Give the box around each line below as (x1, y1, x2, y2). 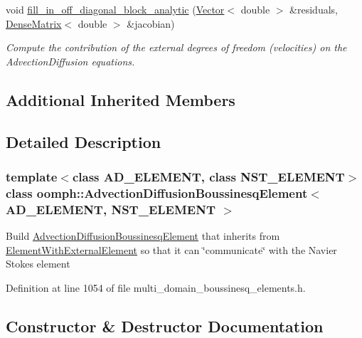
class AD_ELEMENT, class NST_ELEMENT (72, 167, 345, 185)
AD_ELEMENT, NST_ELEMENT (6, 200, 216, 218)
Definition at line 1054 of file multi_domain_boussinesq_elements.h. (6, 280, 306, 295)
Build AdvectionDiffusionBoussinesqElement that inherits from (6, 228, 280, 243)
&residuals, (289, 2, 338, 16)
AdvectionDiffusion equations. (6, 53, 135, 68)
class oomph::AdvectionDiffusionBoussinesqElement (6, 184, 308, 201)
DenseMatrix (6, 16, 62, 31)
